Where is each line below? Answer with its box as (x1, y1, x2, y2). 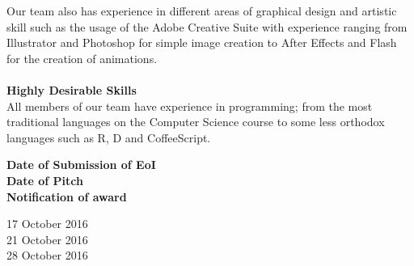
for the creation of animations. (6, 49, 158, 66)
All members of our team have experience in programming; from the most (6, 97, 373, 114)
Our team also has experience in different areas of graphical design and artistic (6, 2, 397, 19)
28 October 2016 (6, 247, 88, 264)
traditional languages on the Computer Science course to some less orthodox (6, 113, 385, 130)
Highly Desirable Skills (6, 81, 137, 98)
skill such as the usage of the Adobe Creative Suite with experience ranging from (6, 18, 408, 35)
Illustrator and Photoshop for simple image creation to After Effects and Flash (6, 34, 397, 51)
